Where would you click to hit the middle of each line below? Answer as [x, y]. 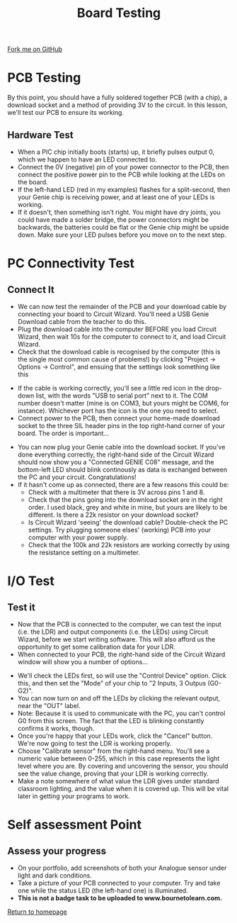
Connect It [31, 290]
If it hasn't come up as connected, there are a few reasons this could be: [123, 484]
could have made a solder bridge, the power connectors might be [113, 219]
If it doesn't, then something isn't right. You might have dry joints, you [119, 212]
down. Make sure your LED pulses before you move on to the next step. [122, 235]
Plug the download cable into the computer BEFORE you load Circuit [117, 329]
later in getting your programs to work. [74, 796]
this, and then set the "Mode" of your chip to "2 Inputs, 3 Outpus [112, 683]
